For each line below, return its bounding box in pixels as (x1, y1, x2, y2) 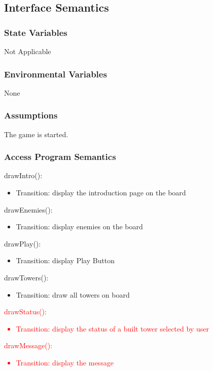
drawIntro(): (4, 170, 43, 181)
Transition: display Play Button (16, 255, 115, 266)
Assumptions (4, 109, 58, 121)
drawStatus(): (4, 306, 47, 317)
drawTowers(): (4, 272, 49, 282)
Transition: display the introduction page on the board (16, 187, 186, 198)
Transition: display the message (16, 357, 114, 367)
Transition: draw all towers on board (16, 289, 130, 300)
